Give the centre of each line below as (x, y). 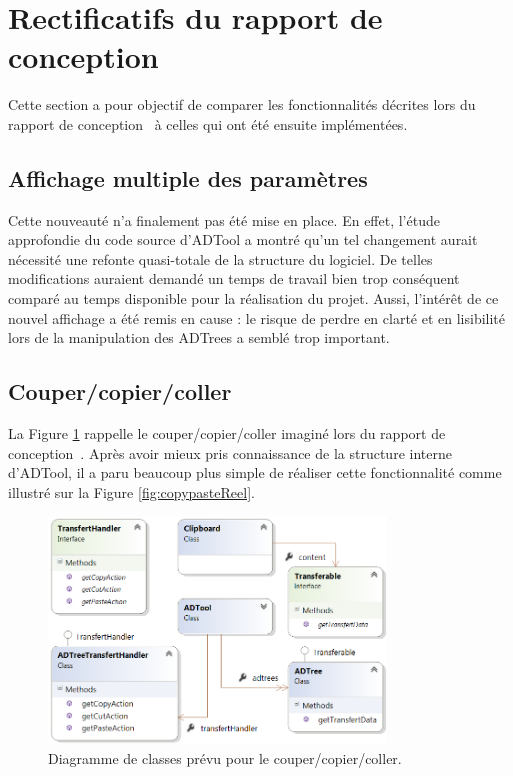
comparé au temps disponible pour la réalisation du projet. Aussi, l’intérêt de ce (253, 298)
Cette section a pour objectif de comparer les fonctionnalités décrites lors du (242, 104)
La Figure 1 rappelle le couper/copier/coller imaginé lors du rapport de (227, 433)
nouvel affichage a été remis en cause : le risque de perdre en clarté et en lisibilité (257, 317)
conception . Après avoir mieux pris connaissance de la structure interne (230, 452)
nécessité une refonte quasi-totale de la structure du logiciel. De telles (220, 258)
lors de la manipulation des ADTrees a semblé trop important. (199, 337)
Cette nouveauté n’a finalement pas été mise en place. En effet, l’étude (224, 219)
